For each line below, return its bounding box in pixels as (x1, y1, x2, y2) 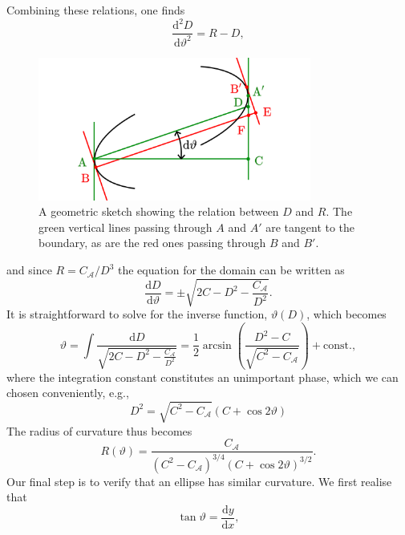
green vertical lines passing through (38, 218, 213, 235)
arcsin (202, 339, 232, 351)
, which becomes (306, 306, 387, 322)
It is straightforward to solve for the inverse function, (6, 306, 268, 322)
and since (6, 261, 52, 278)
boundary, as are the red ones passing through (38, 234, 266, 251)
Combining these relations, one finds (6, 2, 185, 18)
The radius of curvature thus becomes (6, 422, 192, 439)
